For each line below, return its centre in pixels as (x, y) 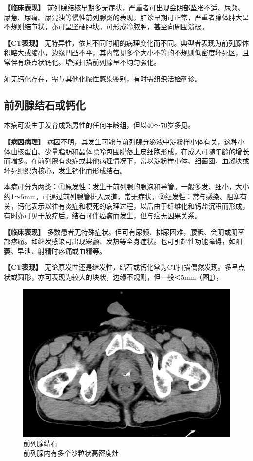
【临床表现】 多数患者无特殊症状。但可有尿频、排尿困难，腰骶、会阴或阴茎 (124, 231)
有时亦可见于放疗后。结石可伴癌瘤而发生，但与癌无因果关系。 (103, 215)
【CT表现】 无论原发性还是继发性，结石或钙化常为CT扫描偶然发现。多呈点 (125, 267)
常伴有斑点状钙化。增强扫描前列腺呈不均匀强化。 (82, 62)
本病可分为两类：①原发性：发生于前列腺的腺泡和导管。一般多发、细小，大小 (126, 187)
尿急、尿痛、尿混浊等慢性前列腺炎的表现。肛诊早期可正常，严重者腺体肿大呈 (126, 17)
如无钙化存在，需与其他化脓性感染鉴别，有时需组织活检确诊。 (103, 78)
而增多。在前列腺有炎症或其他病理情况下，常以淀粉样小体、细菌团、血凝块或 (126, 161)
